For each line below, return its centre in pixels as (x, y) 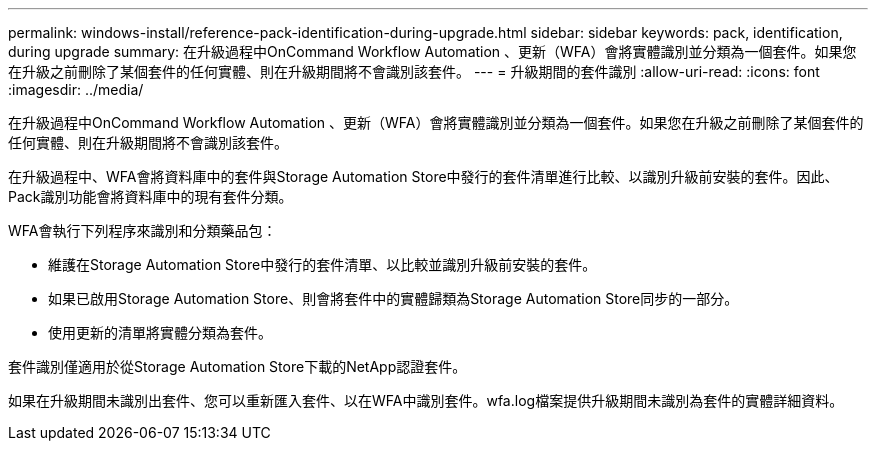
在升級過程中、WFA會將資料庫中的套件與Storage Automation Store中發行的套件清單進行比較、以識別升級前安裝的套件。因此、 (423, 176)
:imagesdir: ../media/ (76, 89)
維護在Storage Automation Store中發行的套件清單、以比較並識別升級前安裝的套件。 (322, 264)
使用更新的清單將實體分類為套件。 (160, 332)
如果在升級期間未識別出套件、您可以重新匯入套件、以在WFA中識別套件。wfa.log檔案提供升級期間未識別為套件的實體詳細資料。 (426, 400)
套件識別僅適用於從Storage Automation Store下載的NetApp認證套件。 (237, 366)
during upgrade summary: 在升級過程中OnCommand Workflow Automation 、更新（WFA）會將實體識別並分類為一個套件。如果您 (432, 51)
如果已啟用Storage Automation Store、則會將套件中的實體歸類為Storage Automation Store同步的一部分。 (393, 298)
